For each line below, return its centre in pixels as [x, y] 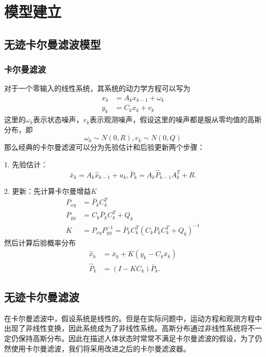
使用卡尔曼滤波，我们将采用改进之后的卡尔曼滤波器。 [101, 348]
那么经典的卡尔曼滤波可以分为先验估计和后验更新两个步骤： [104, 147]
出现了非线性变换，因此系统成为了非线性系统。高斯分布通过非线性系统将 [126, 328]
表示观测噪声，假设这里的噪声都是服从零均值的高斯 [176, 119]
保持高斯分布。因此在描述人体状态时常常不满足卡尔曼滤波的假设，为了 [136, 338]
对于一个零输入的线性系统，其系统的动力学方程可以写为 [97, 88]
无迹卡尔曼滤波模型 [52, 44]
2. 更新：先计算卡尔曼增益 [48, 191]
